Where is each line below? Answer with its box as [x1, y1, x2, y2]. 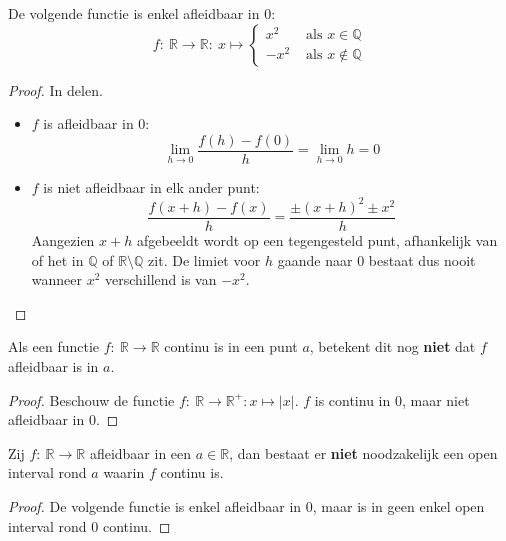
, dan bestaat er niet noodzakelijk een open [229, 442, 498, 463]
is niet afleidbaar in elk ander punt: [43, 176, 260, 197]
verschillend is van [105, 269, 217, 290]
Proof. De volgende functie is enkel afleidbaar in [8, 495, 302, 516]
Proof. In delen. [8, 79, 103, 100]
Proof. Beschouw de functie [8, 389, 175, 410]
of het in [31, 249, 84, 270]
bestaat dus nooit [368, 249, 476, 270]
